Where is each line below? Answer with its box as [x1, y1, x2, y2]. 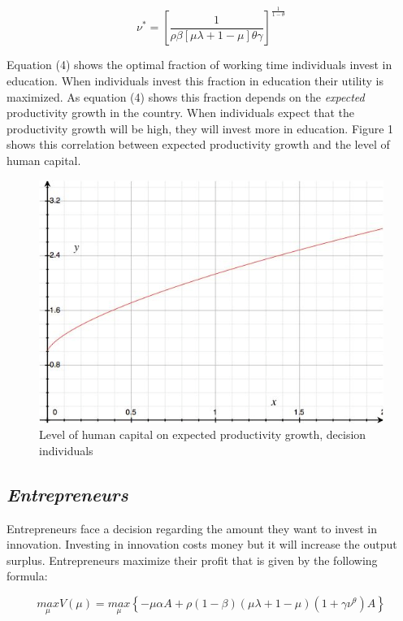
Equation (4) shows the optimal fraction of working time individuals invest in [6, 56, 392, 73]
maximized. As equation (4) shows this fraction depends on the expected [6, 88, 365, 105]
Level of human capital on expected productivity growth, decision [39, 426, 366, 443]
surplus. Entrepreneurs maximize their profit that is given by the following [6, 551, 378, 568]
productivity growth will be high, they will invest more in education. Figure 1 [6, 119, 394, 137]
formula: [6, 567, 48, 584]
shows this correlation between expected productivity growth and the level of [6, 136, 390, 153]
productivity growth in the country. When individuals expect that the [6, 104, 355, 121]
